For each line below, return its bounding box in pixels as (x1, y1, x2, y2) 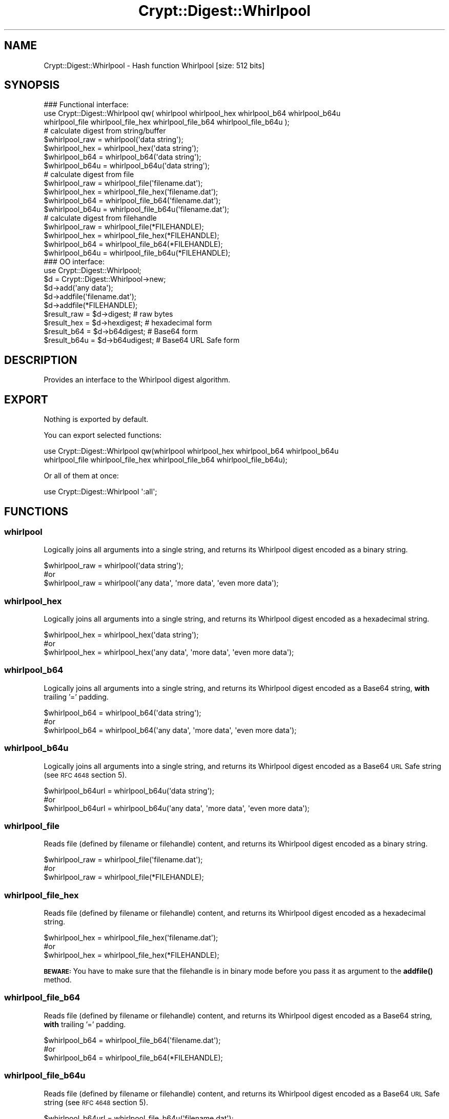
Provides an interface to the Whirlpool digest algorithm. (44, 375, 231, 384)
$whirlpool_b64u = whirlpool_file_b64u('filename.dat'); (44, 205, 229, 214)
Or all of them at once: (44, 471, 119, 480)
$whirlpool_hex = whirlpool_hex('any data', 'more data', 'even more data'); (44, 648, 294, 657)
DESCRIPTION (4, 353, 77, 366)
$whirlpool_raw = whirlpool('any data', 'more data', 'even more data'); (44, 578, 279, 588)
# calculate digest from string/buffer (44, 126, 166, 136)
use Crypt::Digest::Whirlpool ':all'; (44, 487, 157, 496)
